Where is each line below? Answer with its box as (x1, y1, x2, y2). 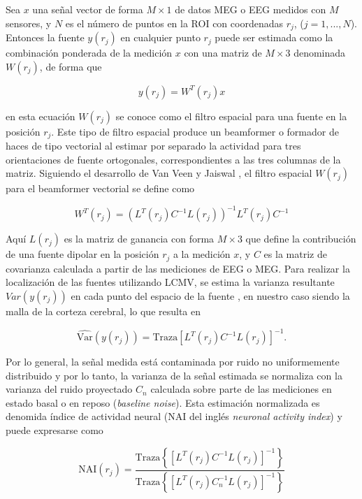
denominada (294, 45, 346, 60)
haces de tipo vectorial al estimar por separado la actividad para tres (6, 138, 301, 153)
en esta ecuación (6, 108, 75, 123)
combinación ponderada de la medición (6, 45, 173, 60)
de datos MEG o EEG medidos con (175, 2, 326, 16)
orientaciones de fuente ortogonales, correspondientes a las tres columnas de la (6, 152, 341, 166)
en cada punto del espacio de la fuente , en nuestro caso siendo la (71, 289, 350, 303)
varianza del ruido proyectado (6, 382, 133, 396)
